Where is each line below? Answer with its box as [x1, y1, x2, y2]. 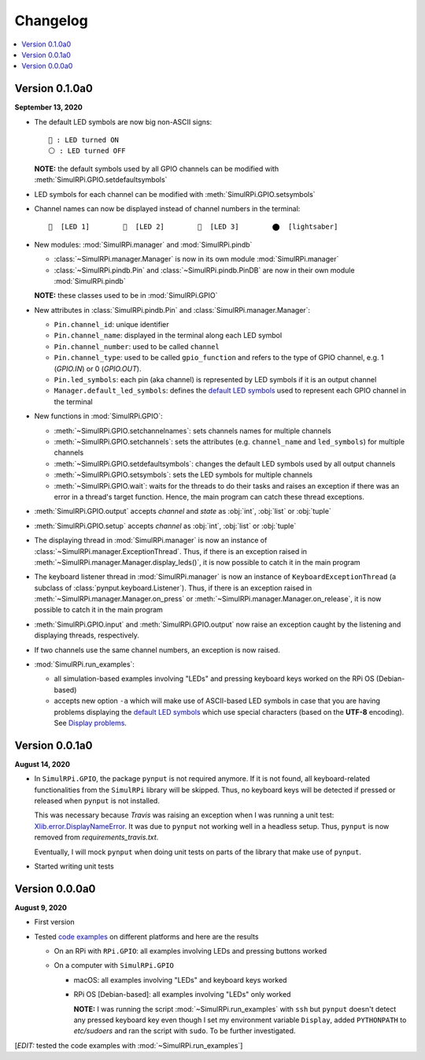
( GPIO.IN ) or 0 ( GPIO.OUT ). [54, 363, 142, 374]
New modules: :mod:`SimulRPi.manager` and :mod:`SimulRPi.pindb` [34, 240, 253, 249]
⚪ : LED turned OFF [48, 147, 126, 155]
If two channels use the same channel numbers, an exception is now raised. [34, 645, 281, 654]
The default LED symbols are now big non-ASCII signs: [34, 117, 213, 126]
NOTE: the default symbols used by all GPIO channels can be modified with [34, 164, 279, 173]
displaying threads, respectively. [34, 630, 139, 640]
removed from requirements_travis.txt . [34, 832, 159, 842]
